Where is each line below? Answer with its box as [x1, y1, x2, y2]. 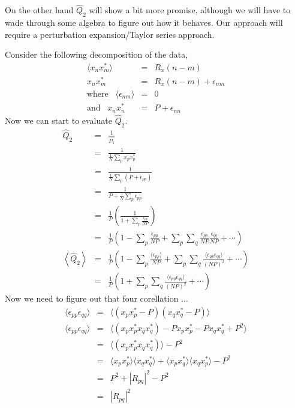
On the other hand [5, 4, 74, 16]
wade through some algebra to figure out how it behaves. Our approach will [5, 16, 283, 29]
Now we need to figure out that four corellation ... [5, 292, 188, 305]
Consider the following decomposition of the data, [5, 48, 188, 61]
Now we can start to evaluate [5, 114, 112, 126]
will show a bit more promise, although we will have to [89, 4, 291, 16]
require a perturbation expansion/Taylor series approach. [5, 28, 215, 40]
